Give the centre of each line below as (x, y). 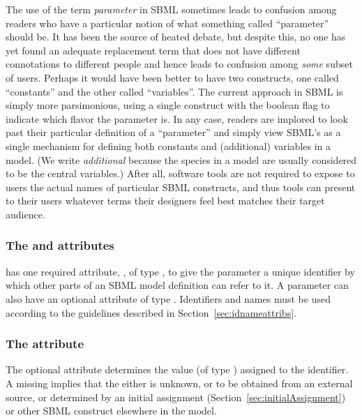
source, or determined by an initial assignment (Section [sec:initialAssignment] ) (176, 397)
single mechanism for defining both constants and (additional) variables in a (168, 145)
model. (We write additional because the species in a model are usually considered (181, 159)
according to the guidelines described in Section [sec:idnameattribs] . (151, 312)
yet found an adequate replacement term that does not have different (153, 50)
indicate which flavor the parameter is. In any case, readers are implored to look (177, 118)
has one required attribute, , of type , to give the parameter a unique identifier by (180, 271)
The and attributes (60, 245)
